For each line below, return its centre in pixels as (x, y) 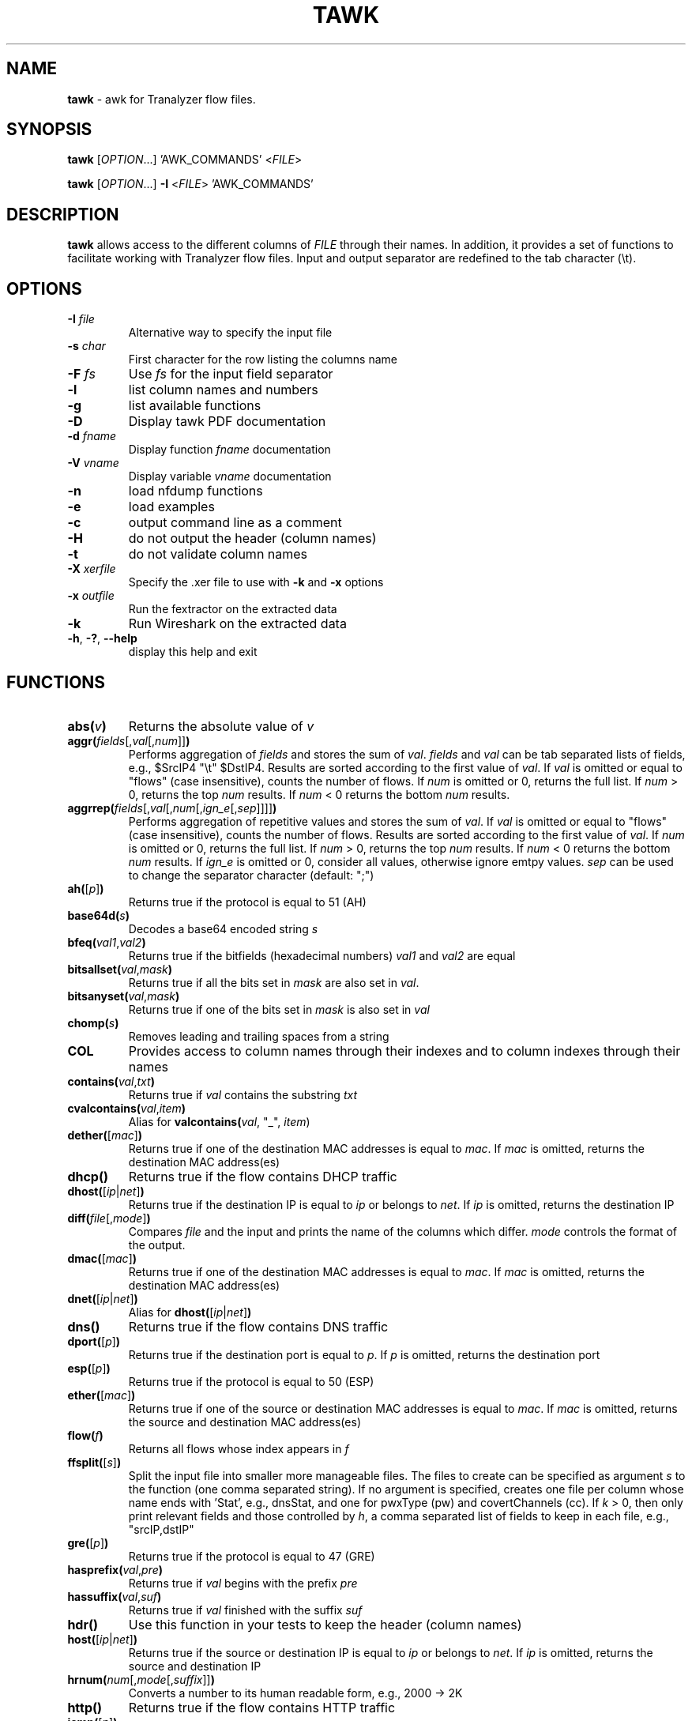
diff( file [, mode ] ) (109, 1218)
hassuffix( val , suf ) (115, 1596)
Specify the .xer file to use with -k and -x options (256, 582)
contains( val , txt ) (111, 1081)
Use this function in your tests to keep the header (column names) (325, 1624)
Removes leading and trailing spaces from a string (259, 1036)
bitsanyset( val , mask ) (124, 996)
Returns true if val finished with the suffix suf (245, 1610)
